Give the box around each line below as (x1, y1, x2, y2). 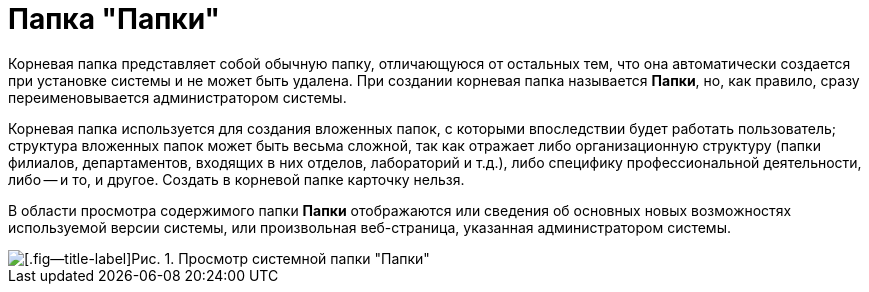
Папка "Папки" (8, 2, 220, 36)
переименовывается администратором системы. (8, 88, 347, 106)
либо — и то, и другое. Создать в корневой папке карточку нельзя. (8, 170, 465, 188)
